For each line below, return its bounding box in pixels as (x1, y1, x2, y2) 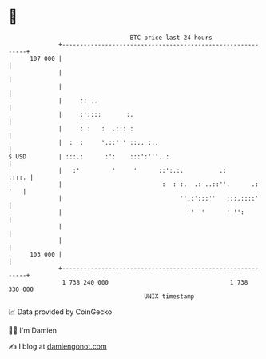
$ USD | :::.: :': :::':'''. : (8, 152, 170, 161)
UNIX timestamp (144, 292, 195, 301)
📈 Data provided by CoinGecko (8, 307, 113, 317)
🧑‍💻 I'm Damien (8, 325, 58, 335)
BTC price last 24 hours (129, 34, 213, 42)
